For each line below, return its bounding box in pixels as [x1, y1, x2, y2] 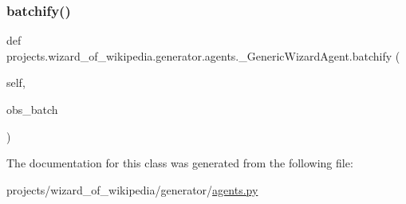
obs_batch [6, 101, 58, 117]
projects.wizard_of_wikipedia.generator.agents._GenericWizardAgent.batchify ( [6, 47, 400, 64]
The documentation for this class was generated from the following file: [6, 155, 353, 171]
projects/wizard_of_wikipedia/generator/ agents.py [6, 181, 258, 198]
